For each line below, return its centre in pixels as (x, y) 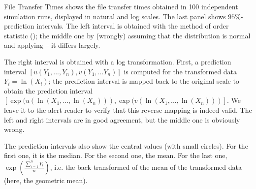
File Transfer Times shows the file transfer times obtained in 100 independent (121, 6)
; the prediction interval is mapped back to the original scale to (144, 81)
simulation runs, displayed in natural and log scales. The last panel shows (115, 16)
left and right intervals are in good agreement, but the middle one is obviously (122, 119)
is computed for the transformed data (180, 71)
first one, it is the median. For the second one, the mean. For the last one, (116, 155)
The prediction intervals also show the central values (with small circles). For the (126, 145)
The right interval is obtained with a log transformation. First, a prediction (118, 61)
